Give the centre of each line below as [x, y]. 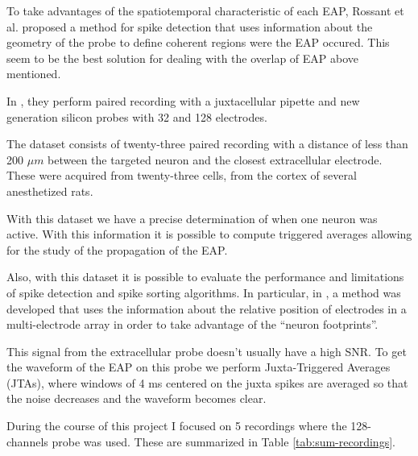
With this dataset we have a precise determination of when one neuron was [192, 218]
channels [27, 441]
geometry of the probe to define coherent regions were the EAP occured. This [198, 42]
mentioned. [34, 74]
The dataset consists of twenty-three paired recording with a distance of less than [207, 144]
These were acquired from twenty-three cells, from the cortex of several [182, 175]
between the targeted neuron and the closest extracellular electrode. [215, 159]
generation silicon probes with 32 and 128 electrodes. [137, 116]
